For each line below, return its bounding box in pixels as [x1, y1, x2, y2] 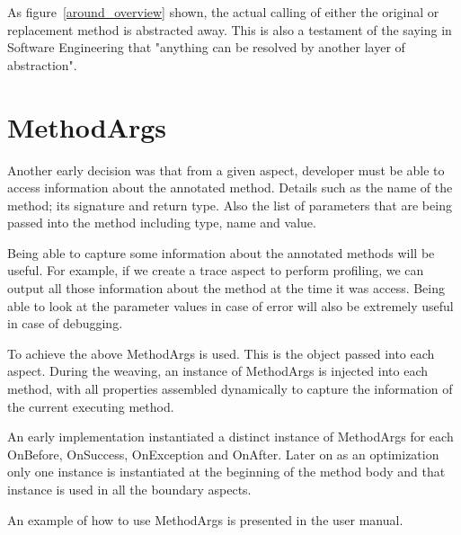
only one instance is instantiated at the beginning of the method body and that [7, 462, 446, 481]
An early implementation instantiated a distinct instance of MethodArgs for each [7, 427, 454, 446]
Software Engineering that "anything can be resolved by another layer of [7, 38, 405, 57]
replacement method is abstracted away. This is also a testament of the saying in [7, 20, 452, 39]
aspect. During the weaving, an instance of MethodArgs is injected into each [7, 361, 429, 380]
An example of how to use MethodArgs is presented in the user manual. [7, 510, 403, 529]
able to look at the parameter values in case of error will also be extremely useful [7, 296, 454, 315]
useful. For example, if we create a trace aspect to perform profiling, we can [7, 261, 424, 280]
